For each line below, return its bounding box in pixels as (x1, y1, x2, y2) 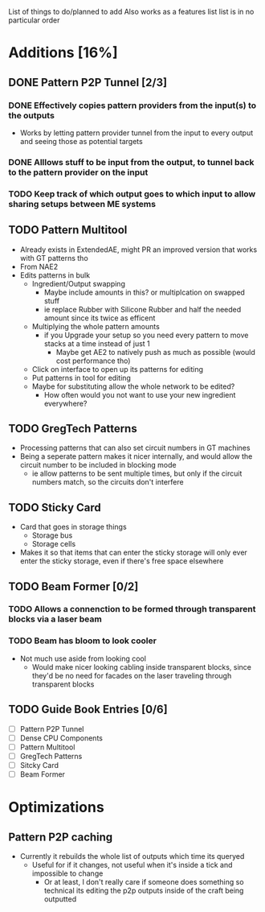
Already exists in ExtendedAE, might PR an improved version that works (19, 245, 258, 254)
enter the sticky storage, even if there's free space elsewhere (19, 556, 224, 566)
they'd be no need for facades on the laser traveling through (31, 671, 232, 680)
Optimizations (8, 799, 104, 816)
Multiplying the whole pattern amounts (31, 321, 161, 331)
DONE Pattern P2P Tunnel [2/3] (8, 76, 167, 89)
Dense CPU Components (19, 732, 103, 743)
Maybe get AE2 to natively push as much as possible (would (55, 347, 255, 357)
